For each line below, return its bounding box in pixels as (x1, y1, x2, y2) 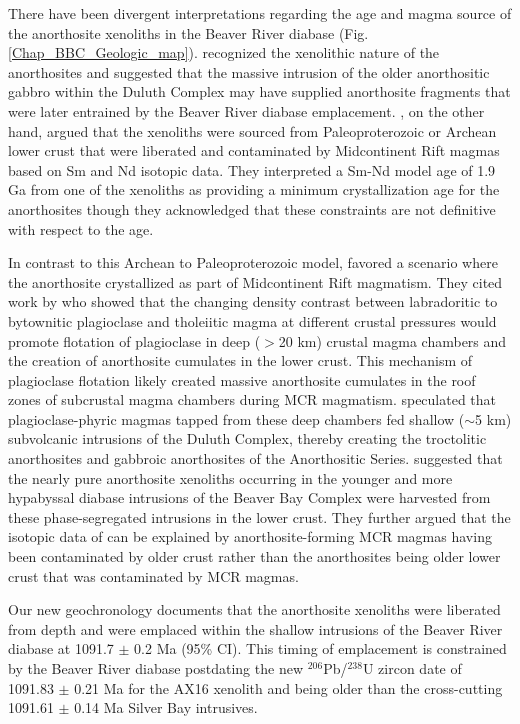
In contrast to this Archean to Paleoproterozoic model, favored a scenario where (8, 252, 498, 273)
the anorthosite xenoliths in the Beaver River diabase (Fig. (8, 22, 369, 43)
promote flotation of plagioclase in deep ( (8, 330, 261, 351)
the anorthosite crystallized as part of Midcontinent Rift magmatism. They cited (8, 271, 503, 292)
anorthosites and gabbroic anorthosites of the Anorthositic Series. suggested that (8, 448, 503, 469)
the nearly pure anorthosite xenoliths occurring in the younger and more (8, 467, 453, 488)
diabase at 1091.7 (8, 638, 114, 659)
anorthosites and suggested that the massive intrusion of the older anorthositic (8, 61, 490, 82)
